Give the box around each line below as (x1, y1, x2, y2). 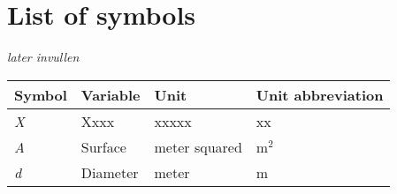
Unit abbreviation (256, 84, 384, 105)
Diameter (80, 161, 139, 183)
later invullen (7, 48, 80, 66)
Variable (80, 84, 141, 105)
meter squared (154, 136, 242, 157)
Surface (80, 136, 126, 157)
